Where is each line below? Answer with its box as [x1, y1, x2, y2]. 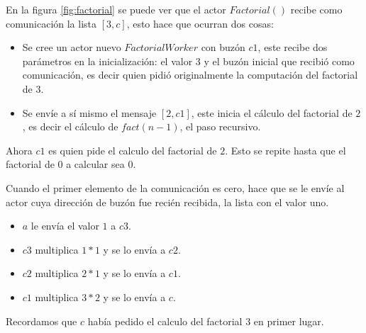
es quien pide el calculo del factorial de [48, 142, 217, 157]
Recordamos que [6, 313, 77, 328]
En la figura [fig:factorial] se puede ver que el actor [6, 2, 226, 16]
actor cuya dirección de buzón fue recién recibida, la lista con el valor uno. [6, 194, 329, 209]
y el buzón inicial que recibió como [204, 53, 355, 68]
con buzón [201, 40, 245, 55]
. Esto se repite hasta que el [225, 142, 346, 157]
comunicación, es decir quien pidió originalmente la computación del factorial [22, 67, 358, 82]
